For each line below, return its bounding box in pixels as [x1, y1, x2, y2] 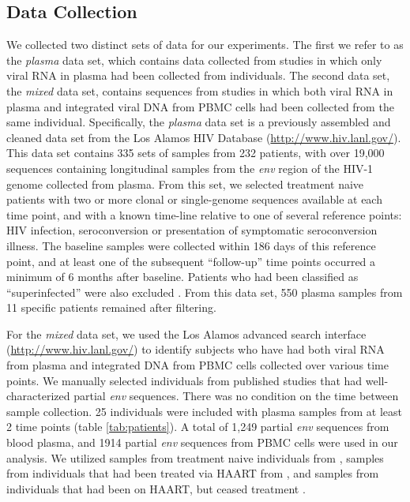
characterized [6, 388, 70, 404]
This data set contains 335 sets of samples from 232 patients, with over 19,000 [6, 144, 385, 161]
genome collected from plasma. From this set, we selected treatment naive [6, 175, 364, 192]
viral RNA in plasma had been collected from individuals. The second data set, [6, 67, 390, 84]
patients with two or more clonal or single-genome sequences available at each [6, 191, 382, 208]
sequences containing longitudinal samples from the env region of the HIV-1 [6, 159, 374, 176]
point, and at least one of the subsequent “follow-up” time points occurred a [6, 253, 376, 269]
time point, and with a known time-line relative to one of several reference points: [6, 206, 402, 223]
